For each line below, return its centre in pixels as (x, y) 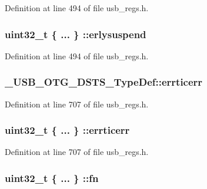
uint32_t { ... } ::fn (52, 178)
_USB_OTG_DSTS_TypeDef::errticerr (104, 82)
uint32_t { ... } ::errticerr (67, 130)
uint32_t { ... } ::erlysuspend (76, 34)
